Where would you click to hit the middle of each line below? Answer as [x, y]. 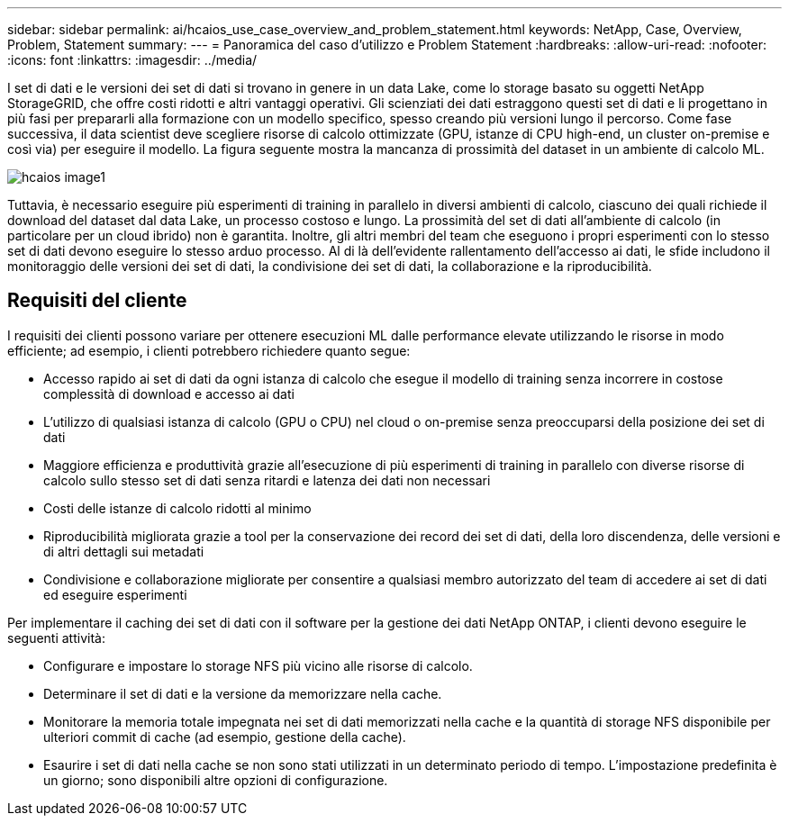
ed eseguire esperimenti [115, 594]
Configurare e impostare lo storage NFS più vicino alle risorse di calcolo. [258, 665]
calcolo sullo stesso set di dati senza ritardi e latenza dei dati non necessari [267, 480]
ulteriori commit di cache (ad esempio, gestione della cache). [225, 737]
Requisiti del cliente [97, 301]
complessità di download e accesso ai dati [169, 393]
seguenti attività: [56, 638]
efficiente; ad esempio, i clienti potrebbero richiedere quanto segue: [209, 350]
